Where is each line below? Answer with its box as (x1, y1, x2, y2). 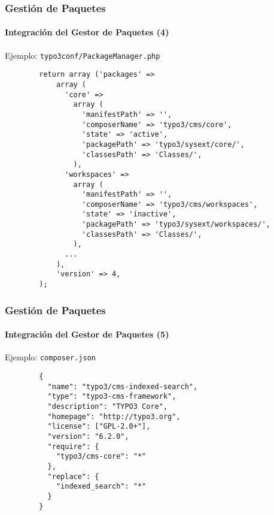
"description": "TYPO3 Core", (47, 402, 168, 411)
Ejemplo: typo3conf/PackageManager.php (5, 49, 160, 61)
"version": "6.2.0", (47, 432, 129, 441)
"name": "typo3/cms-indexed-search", (47, 382, 198, 391)
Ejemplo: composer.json (5, 351, 96, 363)
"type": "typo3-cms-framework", (47, 392, 176, 401)
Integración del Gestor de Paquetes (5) (5, 328, 169, 341)
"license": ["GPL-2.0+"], (47, 422, 151, 431)
